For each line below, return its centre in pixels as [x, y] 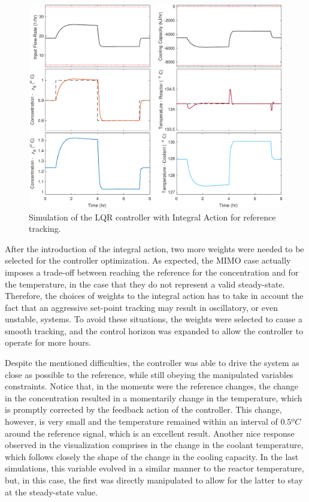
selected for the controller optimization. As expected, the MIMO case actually [148, 260]
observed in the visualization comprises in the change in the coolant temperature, [154, 445]
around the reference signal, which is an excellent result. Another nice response [150, 433]
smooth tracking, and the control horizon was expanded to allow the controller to [154, 330]
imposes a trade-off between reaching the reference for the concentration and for [152, 272]
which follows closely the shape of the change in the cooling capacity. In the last [152, 456]
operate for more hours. [48, 342]
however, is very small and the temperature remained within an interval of [141, 421]
